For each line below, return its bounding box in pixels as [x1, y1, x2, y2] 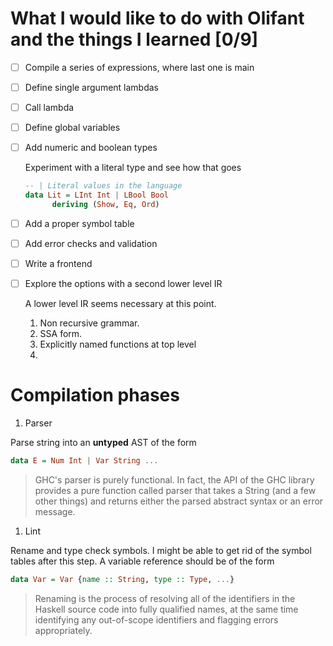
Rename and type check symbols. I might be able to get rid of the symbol [10, 544, 312, 556]
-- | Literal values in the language [24, 181, 183, 191]
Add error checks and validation [24, 237, 158, 249]
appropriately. [34, 624, 93, 636]
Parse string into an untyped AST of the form [10, 437, 197, 449]
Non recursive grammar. [39, 317, 140, 329]
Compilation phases [10, 384, 180, 407]
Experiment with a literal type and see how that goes [24, 162, 242, 174]
